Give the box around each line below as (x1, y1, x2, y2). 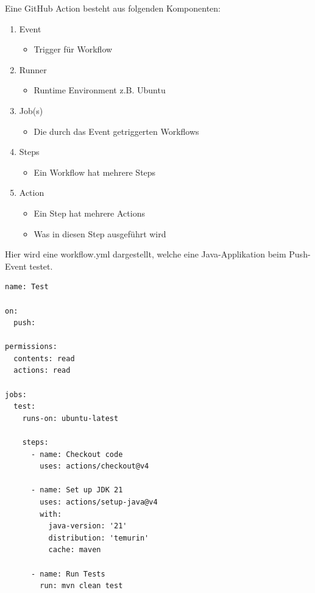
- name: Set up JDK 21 (30, 486, 123, 495)
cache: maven (48, 545, 101, 555)
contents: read (13, 354, 75, 363)
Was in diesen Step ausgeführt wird (34, 227, 166, 240)
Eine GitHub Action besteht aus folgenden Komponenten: (5, 2, 221, 14)
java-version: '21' (48, 522, 127, 531)
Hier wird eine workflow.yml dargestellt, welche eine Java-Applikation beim (5, 248, 286, 261)
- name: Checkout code (30, 450, 123, 459)
